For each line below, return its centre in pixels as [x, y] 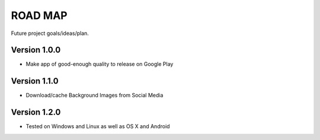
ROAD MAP [39, 15]
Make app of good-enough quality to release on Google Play [100, 64]
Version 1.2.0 [36, 112]
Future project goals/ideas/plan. [50, 33]
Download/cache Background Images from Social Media [95, 96]
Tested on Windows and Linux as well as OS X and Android [98, 126]
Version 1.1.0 [35, 81]
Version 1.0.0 [36, 50]
